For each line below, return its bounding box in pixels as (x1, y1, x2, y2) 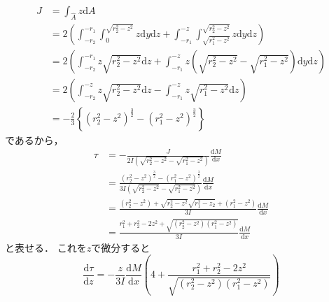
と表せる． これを (5, 240, 87, 254)
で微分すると (91, 240, 150, 254)
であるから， (5, 132, 64, 147)
